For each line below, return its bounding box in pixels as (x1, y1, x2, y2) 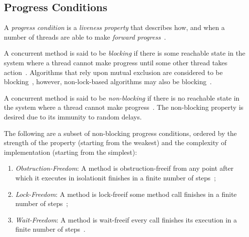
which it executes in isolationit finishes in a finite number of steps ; (15, 172, 216, 182)
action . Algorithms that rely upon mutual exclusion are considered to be (4, 67, 223, 77)
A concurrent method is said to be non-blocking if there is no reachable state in (4, 92, 240, 103)
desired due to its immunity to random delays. (4, 111, 142, 121)
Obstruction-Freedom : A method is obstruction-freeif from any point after (15, 163, 234, 173)
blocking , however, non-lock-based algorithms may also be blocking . (4, 76, 212, 87)
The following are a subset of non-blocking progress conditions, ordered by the (4, 128, 237, 138)
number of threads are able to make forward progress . (4, 31, 166, 42)
